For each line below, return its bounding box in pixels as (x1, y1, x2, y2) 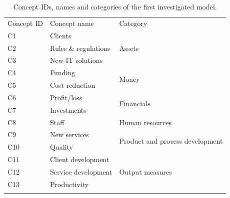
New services (49, 129, 89, 140)
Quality (49, 142, 73, 152)
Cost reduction (49, 80, 95, 90)
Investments (49, 104, 86, 115)
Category (119, 17, 147, 28)
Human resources (119, 117, 172, 127)
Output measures (119, 166, 172, 177)
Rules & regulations (49, 42, 110, 53)
